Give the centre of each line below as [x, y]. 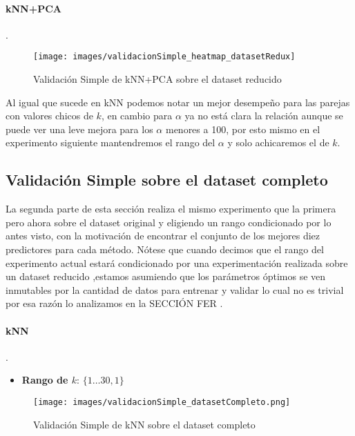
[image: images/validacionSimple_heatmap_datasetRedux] [164, 57]
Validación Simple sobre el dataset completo [167, 180]
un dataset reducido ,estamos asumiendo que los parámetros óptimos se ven [166, 276]
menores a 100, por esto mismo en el [243, 129]
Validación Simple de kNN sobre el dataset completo [144, 424]
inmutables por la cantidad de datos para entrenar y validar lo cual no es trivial [175, 289]
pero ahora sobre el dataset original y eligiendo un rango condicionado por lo [169, 222]
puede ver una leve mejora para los [79, 129]
